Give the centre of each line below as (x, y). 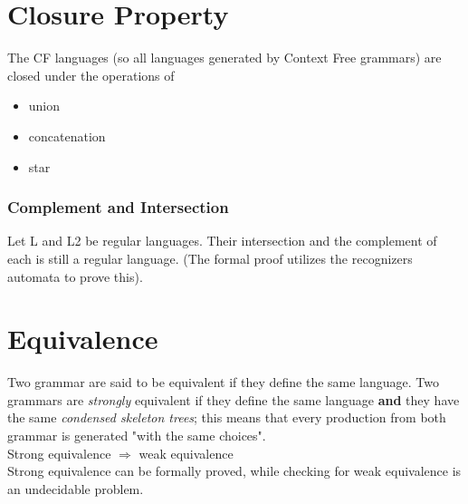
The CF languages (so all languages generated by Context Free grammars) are (224, 58)
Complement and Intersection (118, 207)
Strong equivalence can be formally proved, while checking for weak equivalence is (234, 471)
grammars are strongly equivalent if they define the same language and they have (234, 399)
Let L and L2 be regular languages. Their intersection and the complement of (222, 241)
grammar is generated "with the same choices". (137, 435)
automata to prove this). (75, 276)
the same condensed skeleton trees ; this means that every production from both (227, 417)
